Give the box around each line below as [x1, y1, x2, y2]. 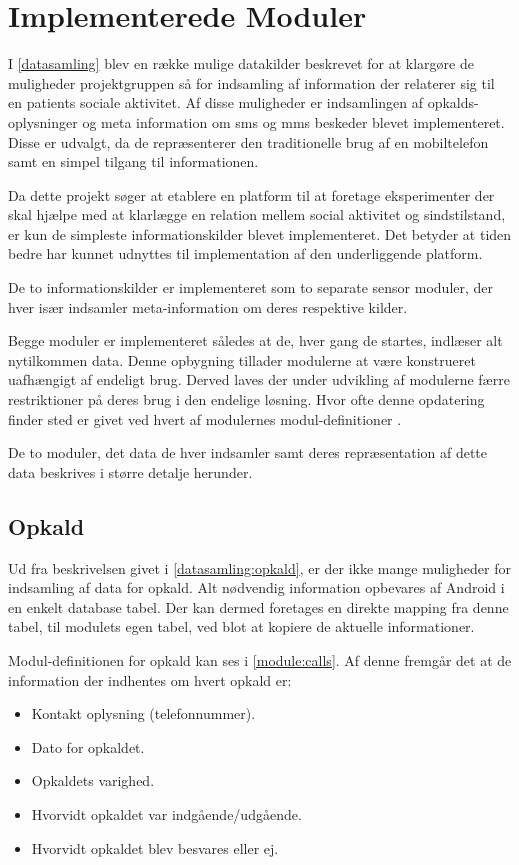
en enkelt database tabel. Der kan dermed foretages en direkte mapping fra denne [8, 596, 509, 617]
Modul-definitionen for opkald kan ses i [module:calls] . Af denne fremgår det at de [8, 649, 512, 670]
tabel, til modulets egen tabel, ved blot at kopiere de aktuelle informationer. [8, 616, 475, 637]
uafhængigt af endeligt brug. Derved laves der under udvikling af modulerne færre [8, 369, 510, 390]
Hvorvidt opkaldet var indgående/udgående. [31, 803, 302, 824]
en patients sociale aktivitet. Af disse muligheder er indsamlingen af [8, 92, 424, 113]
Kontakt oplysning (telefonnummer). [31, 703, 256, 724]
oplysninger [8, 111, 78, 132]
